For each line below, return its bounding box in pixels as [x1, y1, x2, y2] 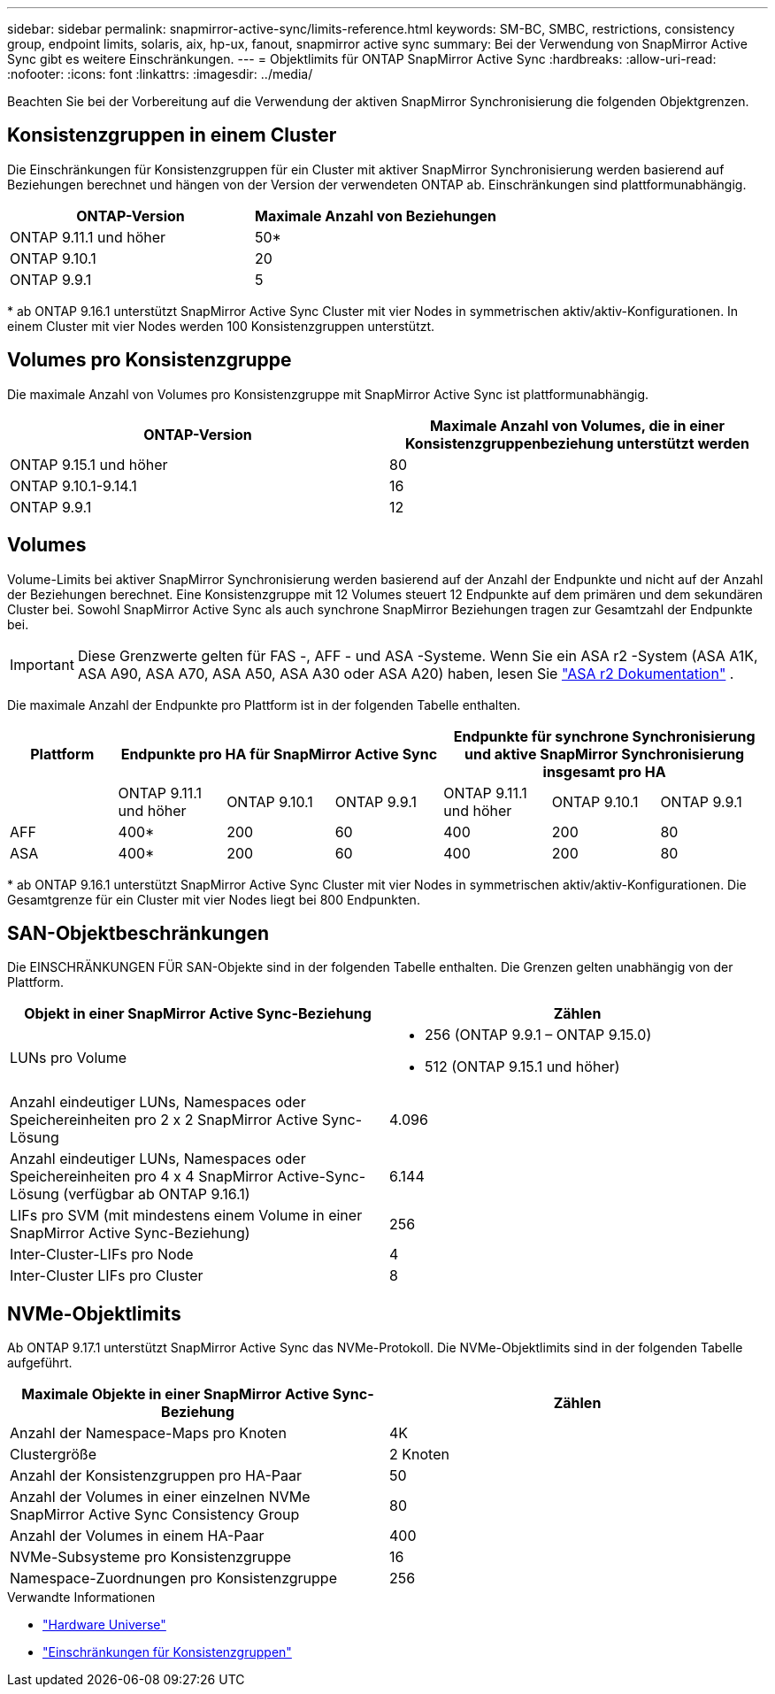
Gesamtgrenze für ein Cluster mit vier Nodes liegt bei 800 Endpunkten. [7, 891, 420, 907]
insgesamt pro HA [542, 762, 666, 781]
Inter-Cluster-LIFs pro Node [10, 1245, 194, 1264]
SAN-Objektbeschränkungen [7, 921, 270, 944]
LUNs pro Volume [10, 1049, 127, 1067]
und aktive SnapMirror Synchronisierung [464, 744, 745, 763]
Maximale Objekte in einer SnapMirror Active [21, 1385, 329, 1404]
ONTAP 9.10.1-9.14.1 [10, 476, 137, 495]
